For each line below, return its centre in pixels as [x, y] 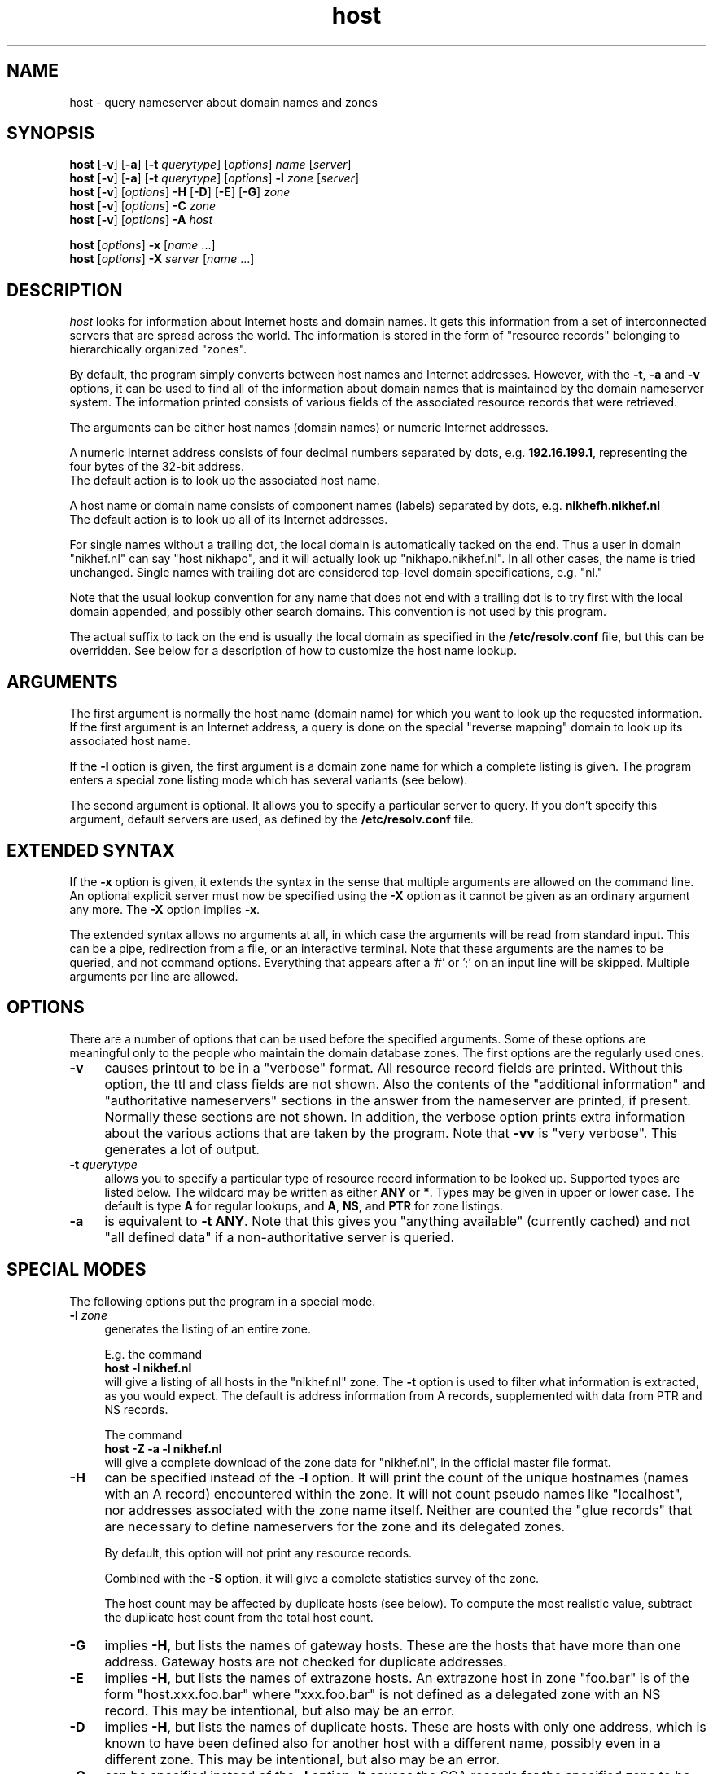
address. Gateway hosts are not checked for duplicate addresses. [306, 1661]
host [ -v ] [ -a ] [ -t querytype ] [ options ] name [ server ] [210, 165]
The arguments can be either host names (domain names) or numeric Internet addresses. [309, 428]
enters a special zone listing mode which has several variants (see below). [269, 780]
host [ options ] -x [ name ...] [142, 245]
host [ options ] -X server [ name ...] [162, 259]
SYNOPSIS [51, 134]
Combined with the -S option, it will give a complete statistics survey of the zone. [322, 1578]
